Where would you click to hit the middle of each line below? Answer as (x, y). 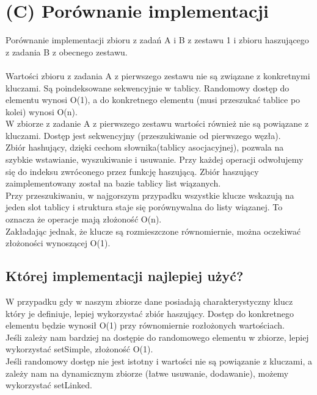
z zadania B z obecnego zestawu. (67, 52)
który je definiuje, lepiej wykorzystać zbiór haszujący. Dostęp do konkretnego (150, 313)
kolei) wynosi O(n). (42, 111)
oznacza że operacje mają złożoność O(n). (84, 219)
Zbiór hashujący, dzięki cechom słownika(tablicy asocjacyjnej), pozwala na (145, 147)
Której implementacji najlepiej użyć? (125, 276)
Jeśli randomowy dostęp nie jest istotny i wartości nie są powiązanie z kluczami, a (159, 361)
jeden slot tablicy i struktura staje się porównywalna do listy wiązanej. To (144, 207)
